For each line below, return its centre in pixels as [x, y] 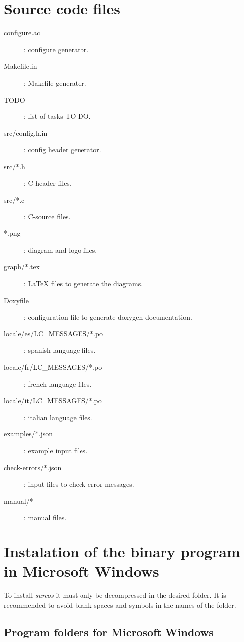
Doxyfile [16, 300]
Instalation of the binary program [122, 552]
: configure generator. [56, 49]
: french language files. [58, 383]
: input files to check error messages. [79, 484]
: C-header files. [48, 183]
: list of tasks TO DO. [57, 116]
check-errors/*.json [33, 467]
